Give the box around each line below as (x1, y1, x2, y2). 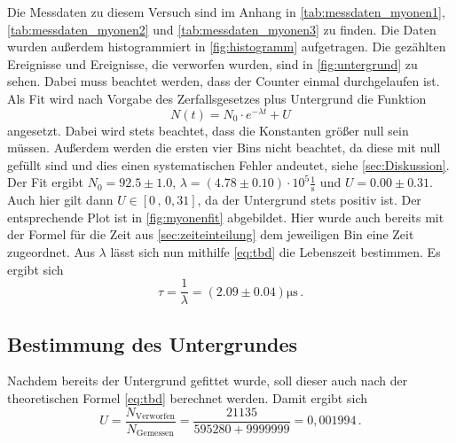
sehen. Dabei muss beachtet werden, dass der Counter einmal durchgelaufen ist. (7, 72, 440, 90)
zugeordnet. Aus (7, 243, 95, 261)
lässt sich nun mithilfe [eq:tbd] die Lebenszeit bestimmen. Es (110, 243, 441, 261)
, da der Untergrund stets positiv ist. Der (197, 190, 421, 209)
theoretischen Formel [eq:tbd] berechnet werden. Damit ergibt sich (7, 389, 367, 408)
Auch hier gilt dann (7, 190, 114, 209)
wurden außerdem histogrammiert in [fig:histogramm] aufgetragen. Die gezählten (7, 37, 446, 56)
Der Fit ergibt (7, 173, 84, 191)
